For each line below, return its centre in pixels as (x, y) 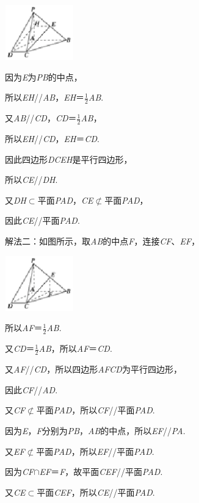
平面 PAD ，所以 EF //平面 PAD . (95, 451)
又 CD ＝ (20, 348)
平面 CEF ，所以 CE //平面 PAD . (96, 492)
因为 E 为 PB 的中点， (44, 77)
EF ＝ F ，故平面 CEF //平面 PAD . (101, 472)
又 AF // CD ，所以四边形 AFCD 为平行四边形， (93, 369)
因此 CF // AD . (31, 389)
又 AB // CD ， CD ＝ (41, 118)
